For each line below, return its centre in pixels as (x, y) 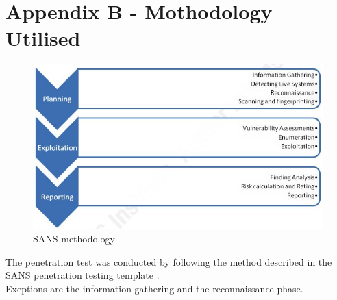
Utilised (43, 38)
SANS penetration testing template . (83, 275)
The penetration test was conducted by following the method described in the (169, 261)
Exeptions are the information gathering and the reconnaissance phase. (154, 289)
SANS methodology (74, 239)
